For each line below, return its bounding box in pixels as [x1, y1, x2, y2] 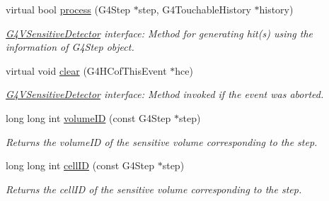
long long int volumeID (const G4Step [6, 110, 171, 125]
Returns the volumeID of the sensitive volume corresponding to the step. [6, 134, 318, 149]
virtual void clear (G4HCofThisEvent [6, 63, 167, 78]
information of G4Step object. [6, 39, 134, 54]
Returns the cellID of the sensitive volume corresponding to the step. [6, 181, 302, 196]
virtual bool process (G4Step [6, 2, 131, 16]
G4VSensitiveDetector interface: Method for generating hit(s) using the [6, 25, 313, 40]
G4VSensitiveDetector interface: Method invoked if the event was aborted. [6, 87, 324, 102]
